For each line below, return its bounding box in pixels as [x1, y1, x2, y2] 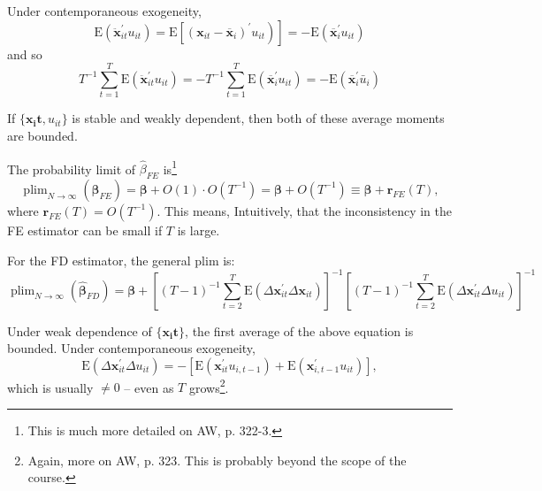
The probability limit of [7, 159, 136, 178]
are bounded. [7, 126, 78, 144]
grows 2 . [188, 375, 229, 396]
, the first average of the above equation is [185, 321, 414, 340]
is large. [177, 220, 220, 239]
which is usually [7, 378, 94, 396]
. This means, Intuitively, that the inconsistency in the [156, 201, 453, 219]
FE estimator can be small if [7, 220, 163, 239]
